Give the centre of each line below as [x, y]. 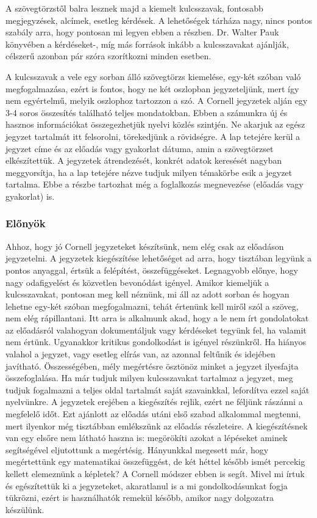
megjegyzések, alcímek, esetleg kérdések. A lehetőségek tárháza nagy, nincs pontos [159, 20]
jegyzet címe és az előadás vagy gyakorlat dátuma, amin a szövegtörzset [140, 148]
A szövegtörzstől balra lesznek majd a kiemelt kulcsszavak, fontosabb [134, 8]
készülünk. [25, 509]
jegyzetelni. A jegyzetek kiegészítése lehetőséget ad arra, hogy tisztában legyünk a [158, 258]
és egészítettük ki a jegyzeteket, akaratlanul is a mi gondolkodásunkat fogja [147, 485]
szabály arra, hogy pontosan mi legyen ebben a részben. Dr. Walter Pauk [142, 32]
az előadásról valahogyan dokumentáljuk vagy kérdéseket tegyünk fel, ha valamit [156, 330]
